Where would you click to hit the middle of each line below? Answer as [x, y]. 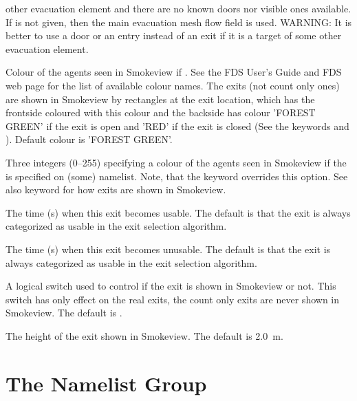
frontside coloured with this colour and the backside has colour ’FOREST [161, 112]
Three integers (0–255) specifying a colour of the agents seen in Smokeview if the [176, 162]
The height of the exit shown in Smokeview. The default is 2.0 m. [144, 335]
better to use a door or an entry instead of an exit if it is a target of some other [174, 35]
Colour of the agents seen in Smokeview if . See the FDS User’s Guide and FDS [174, 72]
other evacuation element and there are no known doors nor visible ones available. [178, 8]
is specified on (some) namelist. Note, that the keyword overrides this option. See [177, 176]
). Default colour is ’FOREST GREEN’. [89, 139]
